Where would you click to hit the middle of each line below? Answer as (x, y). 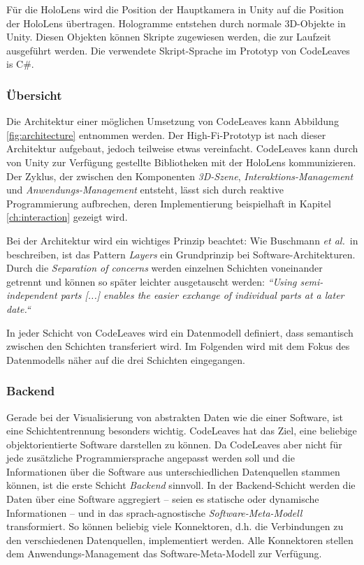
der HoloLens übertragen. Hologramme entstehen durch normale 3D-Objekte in (176, 23)
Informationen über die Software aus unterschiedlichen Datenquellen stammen (173, 471)
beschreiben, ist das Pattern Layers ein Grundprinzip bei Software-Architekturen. (181, 254)
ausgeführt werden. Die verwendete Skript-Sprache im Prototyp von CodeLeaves (178, 50)
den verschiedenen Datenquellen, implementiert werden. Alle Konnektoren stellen (180, 540)
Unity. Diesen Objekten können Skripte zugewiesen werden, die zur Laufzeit (169, 37)
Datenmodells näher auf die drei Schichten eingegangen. (126, 359)
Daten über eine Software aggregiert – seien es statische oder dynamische (163, 499)
